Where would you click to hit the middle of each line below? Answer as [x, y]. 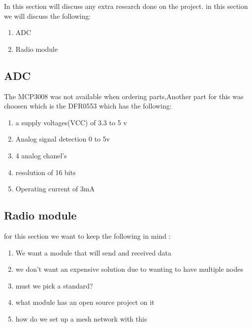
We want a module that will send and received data [94, 252]
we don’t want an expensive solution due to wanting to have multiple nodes [129, 269]
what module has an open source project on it [85, 302]
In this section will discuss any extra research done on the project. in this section [126, 6]
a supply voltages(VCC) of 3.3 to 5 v [71, 122]
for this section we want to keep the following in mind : [87, 236]
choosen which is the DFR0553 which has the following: [88, 106]
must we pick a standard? [54, 285]
